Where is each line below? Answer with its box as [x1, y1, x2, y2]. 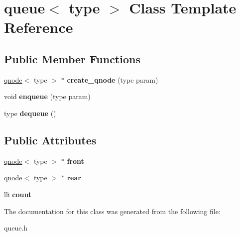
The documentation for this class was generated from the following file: [4, 206, 221, 216]
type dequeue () [4, 108, 56, 118]
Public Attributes [4, 132, 97, 147]
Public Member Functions [4, 51, 140, 66]
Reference [4, 17, 73, 37]
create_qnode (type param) [67, 74, 158, 85]
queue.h [4, 223, 28, 233]
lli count [4, 189, 32, 199]
